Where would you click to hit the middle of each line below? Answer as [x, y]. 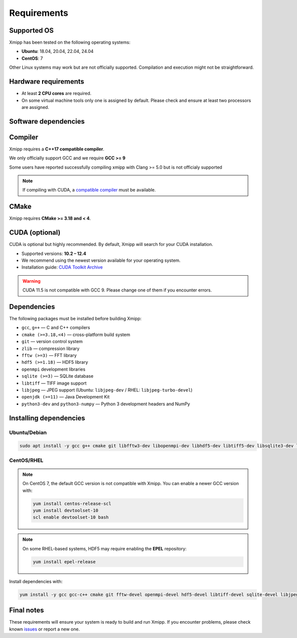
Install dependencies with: [36, 581]
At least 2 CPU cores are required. [56, 94]
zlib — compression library [50, 348]
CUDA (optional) [35, 233]
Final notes [26, 611]
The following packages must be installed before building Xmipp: [75, 319]
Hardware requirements [47, 82]
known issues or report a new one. [45, 629]
